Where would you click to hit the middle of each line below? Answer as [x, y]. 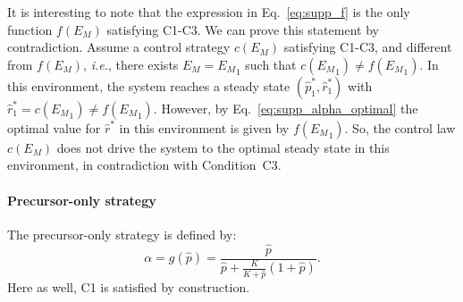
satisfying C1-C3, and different [368, 47]
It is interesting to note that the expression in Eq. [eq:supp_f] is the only [209, 12]
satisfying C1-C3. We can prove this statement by [243, 29]
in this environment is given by [204, 127]
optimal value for [54, 127]
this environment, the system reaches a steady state [149, 85]
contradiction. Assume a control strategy [119, 47]
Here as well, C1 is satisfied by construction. [129, 286]
